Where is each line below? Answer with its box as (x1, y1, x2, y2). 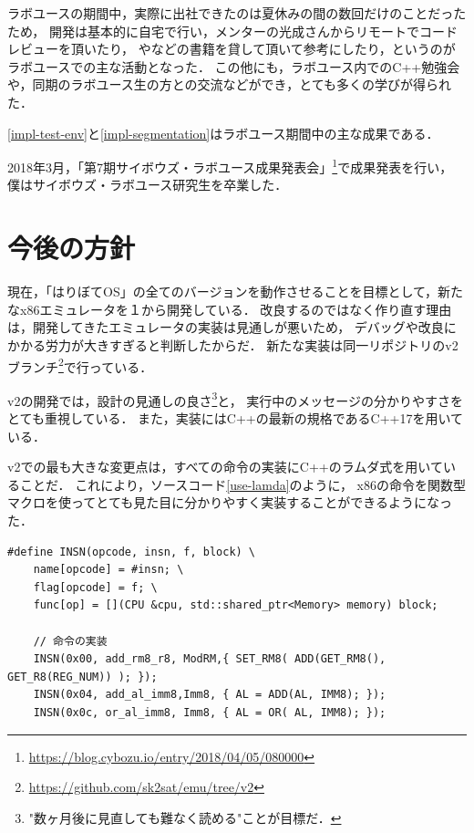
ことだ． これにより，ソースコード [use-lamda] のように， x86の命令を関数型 (19, 474, 466, 494)
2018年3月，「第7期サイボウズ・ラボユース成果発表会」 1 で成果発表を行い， (7, 155, 453, 176)
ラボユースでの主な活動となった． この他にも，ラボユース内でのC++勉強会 (7, 57, 460, 76)
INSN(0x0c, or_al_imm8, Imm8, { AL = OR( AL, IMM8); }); (33, 705, 386, 719)
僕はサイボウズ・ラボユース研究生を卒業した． (7, 175, 288, 194)
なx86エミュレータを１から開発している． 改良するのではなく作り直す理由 (7, 299, 452, 318)
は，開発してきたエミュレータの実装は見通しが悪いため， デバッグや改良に (7, 318, 457, 337)
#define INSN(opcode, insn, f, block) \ (7, 545, 256, 558)
